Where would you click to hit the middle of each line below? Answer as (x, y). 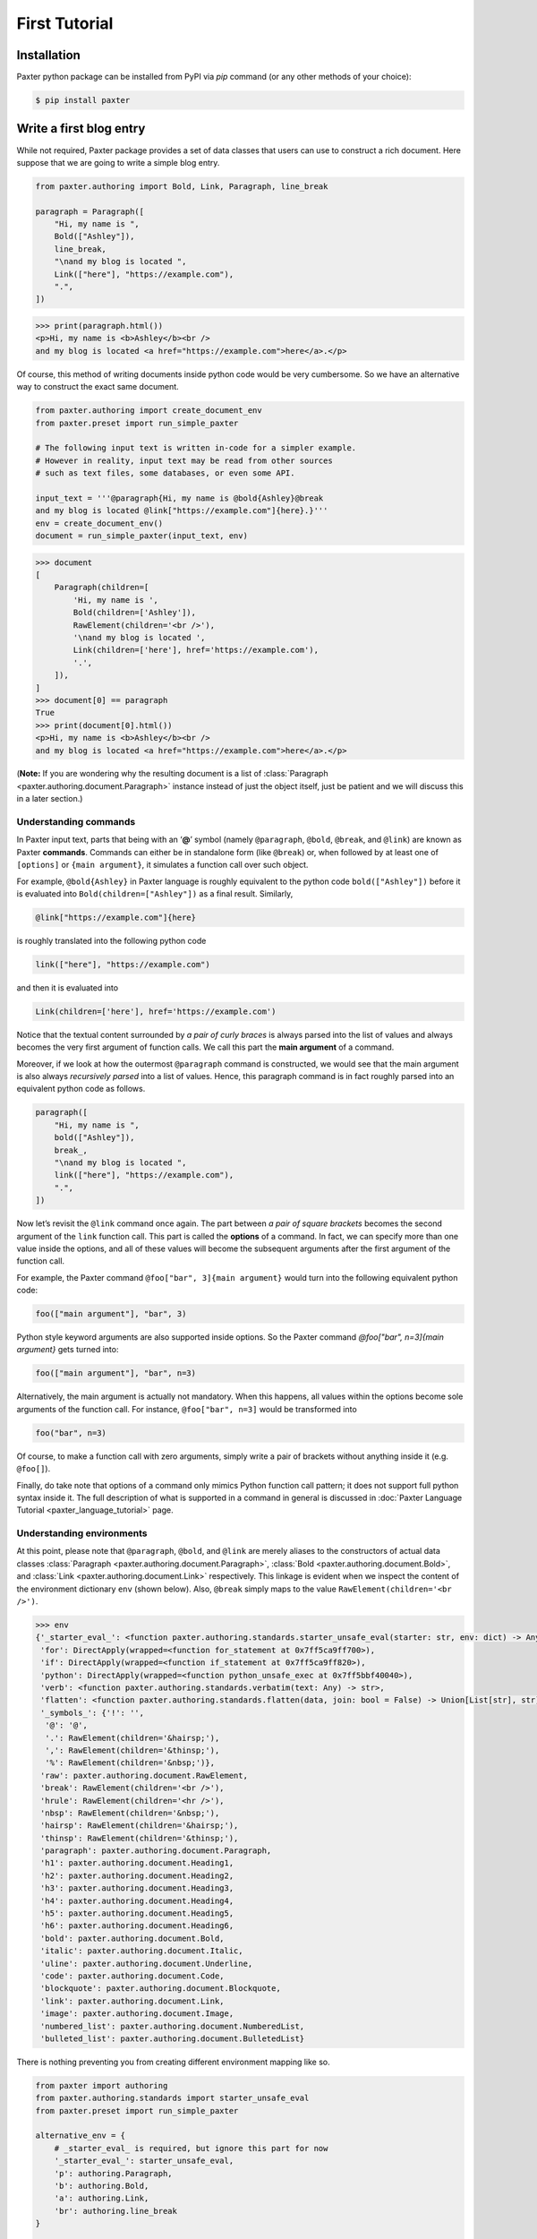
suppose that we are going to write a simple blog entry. (118, 162)
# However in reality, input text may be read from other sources (184, 460)
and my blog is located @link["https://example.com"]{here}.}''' (182, 511)
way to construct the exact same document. (98, 387)
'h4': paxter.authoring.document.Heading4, (137, 1900)
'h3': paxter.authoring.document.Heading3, (137, 1888)
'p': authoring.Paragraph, (114, 2173)
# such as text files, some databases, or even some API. (165, 473)
